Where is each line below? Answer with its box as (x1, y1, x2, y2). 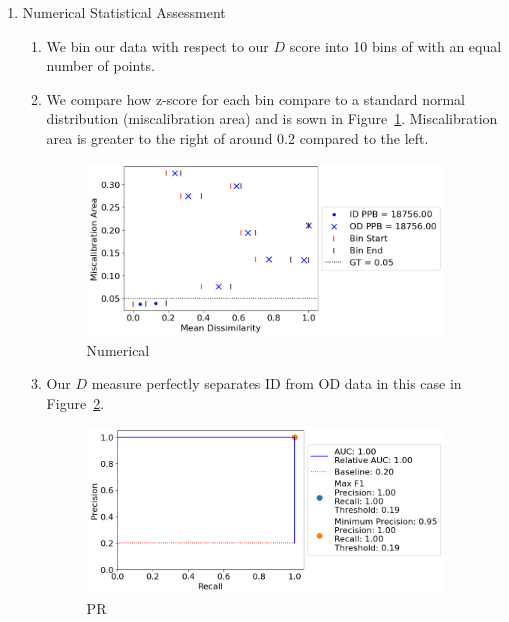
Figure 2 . (46, 392, 105, 413)
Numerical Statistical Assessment (22, 2, 226, 22)
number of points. (46, 55, 155, 76)
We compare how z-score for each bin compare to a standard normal (46, 88, 465, 109)
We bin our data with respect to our (46, 35, 269, 56)
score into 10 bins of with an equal (289, 35, 502, 56)
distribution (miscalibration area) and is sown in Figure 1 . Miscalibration (46, 108, 498, 129)
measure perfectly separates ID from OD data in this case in (91, 373, 462, 394)
